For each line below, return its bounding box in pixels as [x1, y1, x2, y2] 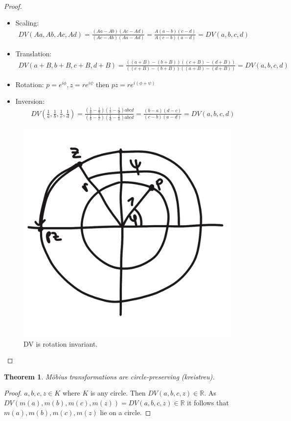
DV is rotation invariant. [23, 338, 98, 349]
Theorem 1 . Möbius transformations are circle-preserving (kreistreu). [4, 371, 215, 381]
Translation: [15, 48, 52, 58]
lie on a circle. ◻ [100, 407, 151, 417]
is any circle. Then [90, 388, 146, 398]
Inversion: [15, 95, 45, 106]
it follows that [187, 397, 229, 407]
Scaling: [15, 17, 39, 27]
